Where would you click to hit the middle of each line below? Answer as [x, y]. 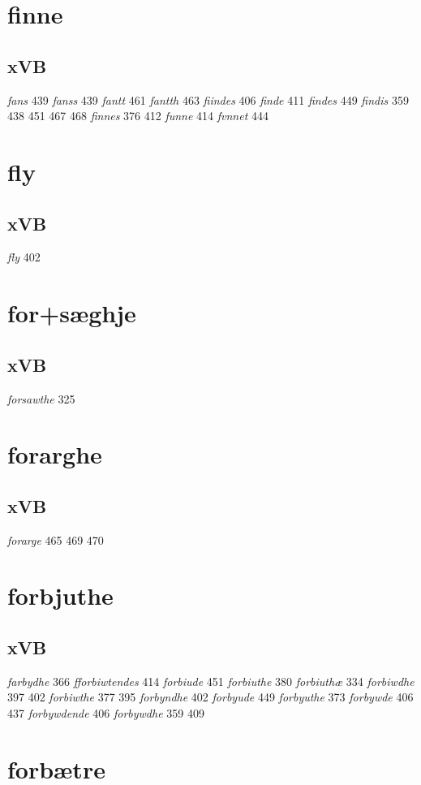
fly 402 [24, 257]
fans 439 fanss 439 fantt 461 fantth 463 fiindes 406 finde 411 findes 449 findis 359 [208, 99]
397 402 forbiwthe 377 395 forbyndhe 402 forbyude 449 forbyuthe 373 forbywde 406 [210, 697]
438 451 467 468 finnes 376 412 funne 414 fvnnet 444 [138, 116]
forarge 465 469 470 [56, 539]
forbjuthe [60, 595]
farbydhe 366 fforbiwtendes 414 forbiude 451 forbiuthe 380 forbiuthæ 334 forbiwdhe [211, 681]
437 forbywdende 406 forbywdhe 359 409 [106, 713]
